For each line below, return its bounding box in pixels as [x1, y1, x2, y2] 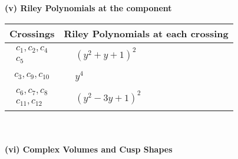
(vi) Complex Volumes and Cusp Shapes [5, 142, 173, 155]
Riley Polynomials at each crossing [64, 26, 229, 40]
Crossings [9, 26, 55, 40]
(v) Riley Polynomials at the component [5, 2, 172, 14]
